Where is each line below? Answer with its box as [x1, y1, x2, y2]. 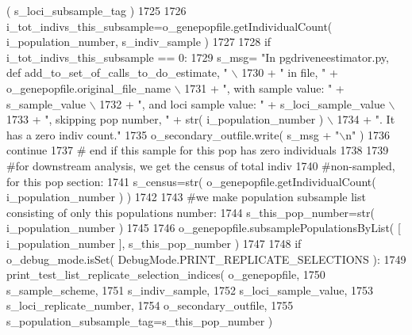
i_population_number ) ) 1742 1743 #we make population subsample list [6, 188, 366, 205]
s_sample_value [6, 95, 87, 112]
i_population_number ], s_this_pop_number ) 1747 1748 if [6, 234, 302, 251]
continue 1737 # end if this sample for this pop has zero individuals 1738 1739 [6, 142, 389, 158]
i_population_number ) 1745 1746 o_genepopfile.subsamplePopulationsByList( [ [6, 219, 401, 236]
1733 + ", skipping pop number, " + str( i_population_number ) [6, 111, 324, 128]
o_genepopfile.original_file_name [6, 79, 171, 96]
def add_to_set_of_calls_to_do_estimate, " [6, 64, 228, 81]
